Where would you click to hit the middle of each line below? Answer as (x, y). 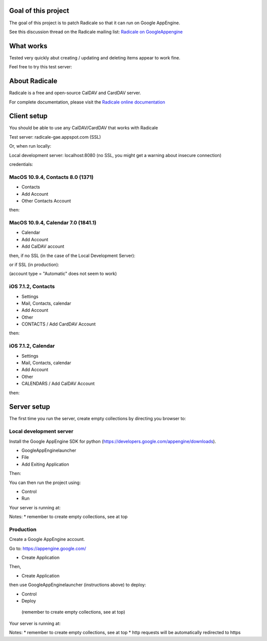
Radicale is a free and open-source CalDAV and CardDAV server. (75, 93)
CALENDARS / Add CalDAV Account (58, 383)
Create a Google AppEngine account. (47, 539)
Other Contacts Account (46, 201)
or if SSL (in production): (34, 265)
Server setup (30, 407)
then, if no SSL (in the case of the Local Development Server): (72, 256)
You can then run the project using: (45, 482)
